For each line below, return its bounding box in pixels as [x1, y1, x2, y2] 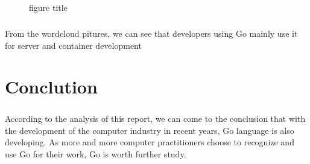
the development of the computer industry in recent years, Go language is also [5, 124, 294, 136]
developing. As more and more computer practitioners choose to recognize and [5, 136, 294, 148]
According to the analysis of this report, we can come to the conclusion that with [5, 112, 306, 124]
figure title [29, 1, 68, 13]
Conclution [5, 74, 98, 99]
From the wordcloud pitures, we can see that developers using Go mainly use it [5, 27, 298, 39]
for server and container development [5, 39, 142, 51]
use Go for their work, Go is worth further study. [5, 147, 186, 160]
